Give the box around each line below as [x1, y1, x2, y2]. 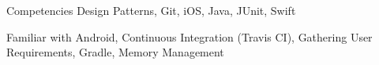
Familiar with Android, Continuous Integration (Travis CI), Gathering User [6, 28, 373, 45]
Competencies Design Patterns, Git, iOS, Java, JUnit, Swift [6, 2, 296, 18]
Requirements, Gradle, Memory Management [6, 44, 224, 60]
